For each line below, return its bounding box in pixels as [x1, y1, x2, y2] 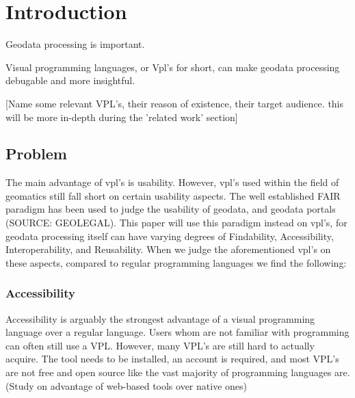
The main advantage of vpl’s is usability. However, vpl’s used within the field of [5, 175, 339, 189]
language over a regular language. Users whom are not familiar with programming [5, 325, 350, 339]
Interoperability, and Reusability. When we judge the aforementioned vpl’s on [5, 242, 331, 256]
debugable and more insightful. [5, 73, 135, 88]
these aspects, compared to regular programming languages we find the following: [5, 255, 347, 269]
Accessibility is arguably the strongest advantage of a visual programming [5, 311, 315, 326]
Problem [5, 143, 67, 164]
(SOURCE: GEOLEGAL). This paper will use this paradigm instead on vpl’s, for [5, 215, 347, 230]
